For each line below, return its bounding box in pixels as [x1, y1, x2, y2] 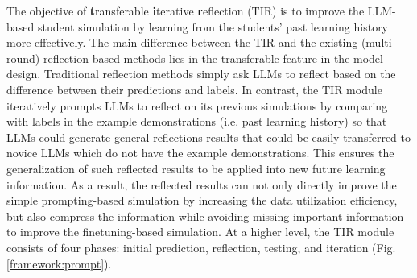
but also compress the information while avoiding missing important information [6, 207, 404, 224]
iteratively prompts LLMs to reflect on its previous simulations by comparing [6, 97, 388, 114]
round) [6, 49, 40, 66]
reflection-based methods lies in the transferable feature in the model [43, 49, 383, 66]
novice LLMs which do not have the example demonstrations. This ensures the [6, 144, 394, 161]
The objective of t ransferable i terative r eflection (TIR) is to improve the [6, 2, 365, 19]
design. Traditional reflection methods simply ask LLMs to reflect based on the [6, 65, 396, 82]
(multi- [361, 34, 396, 51]
